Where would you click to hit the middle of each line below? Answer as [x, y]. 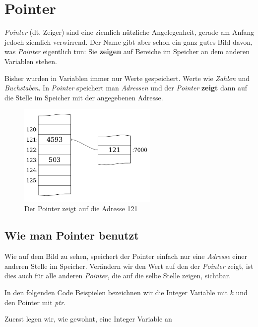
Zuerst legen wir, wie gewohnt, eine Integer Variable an [88, 319]
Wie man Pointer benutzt [72, 235]
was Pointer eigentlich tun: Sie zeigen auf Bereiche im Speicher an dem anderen [127, 51]
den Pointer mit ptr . [35, 302]
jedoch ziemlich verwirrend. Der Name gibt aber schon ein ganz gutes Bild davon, [129, 41]
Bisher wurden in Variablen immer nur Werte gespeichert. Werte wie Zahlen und [127, 78]
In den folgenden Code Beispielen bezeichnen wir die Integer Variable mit [116, 292]
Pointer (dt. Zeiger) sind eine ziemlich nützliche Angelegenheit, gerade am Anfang [129, 32]
